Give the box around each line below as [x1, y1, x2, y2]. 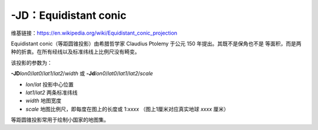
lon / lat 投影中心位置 [25, 81, 74, 88]
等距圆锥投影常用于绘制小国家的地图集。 [11, 116, 109, 124]
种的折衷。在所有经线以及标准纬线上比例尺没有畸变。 [11, 48, 140, 55]
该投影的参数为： [11, 59, 52, 66]
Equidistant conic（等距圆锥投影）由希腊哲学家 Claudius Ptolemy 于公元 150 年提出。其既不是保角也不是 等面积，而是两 [11, 40, 302, 47]
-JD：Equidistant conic [11, 9, 127, 22]
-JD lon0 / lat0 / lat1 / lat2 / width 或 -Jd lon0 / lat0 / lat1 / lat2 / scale [11, 70, 153, 77]
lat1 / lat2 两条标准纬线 [25, 89, 78, 96]
